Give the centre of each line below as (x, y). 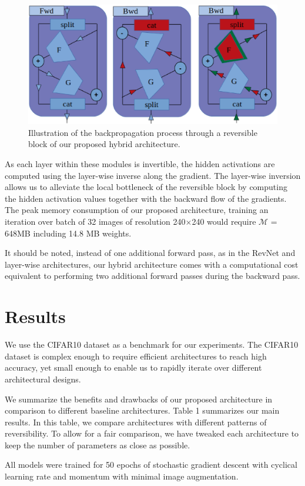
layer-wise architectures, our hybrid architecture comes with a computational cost (152, 264)
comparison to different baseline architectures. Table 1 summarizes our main (142, 410)
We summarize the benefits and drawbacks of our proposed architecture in (139, 399)
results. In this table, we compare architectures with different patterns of (136, 422)
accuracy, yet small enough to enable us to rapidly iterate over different (133, 367)
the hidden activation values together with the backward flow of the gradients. (146, 198)
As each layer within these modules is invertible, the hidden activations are (140, 164)
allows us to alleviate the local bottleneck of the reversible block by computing (146, 187)
